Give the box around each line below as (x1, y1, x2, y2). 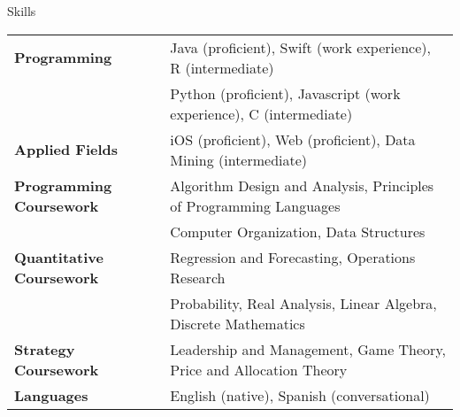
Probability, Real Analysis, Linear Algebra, (170, 292, 437, 313)
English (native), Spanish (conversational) (170, 384, 430, 405)
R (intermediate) (170, 57, 274, 78)
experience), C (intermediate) (170, 103, 353, 124)
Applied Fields (14, 139, 119, 160)
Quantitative (14, 246, 103, 267)
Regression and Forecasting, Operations (170, 246, 416, 267)
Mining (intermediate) (170, 149, 308, 170)
